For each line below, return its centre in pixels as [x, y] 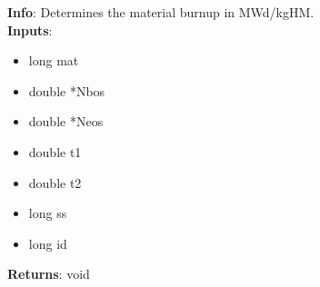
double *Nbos [67, 90]
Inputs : [30, 30]
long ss [48, 213]
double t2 [55, 182]
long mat [54, 60]
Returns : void [49, 274]
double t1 [55, 151]
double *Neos [66, 121]
